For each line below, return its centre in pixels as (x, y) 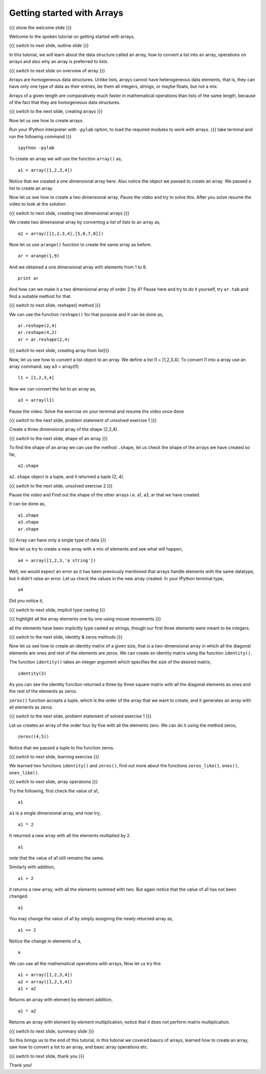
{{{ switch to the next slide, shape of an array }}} (58, 438)
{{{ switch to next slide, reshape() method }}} (55, 305)
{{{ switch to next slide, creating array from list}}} (59, 351)
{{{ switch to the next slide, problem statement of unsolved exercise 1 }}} (83, 420)
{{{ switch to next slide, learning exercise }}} (54, 757)
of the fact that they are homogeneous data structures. (65, 102)
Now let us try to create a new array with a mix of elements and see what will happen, (96, 549)
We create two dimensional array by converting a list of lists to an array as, (85, 222)
